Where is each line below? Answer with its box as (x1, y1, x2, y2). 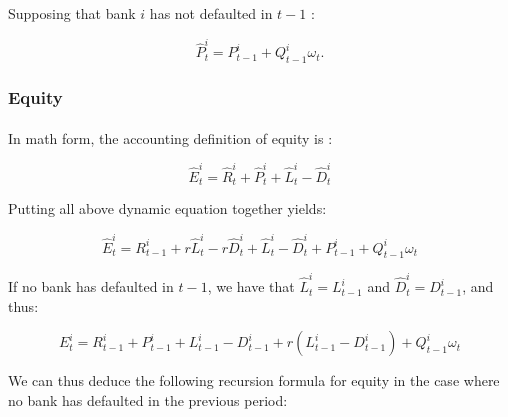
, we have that (207, 276, 295, 297)
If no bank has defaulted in (8, 276, 174, 297)
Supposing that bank (8, 3, 136, 23)
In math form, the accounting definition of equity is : (8, 127, 333, 148)
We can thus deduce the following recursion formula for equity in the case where (8, 370, 500, 391)
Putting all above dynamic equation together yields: (8, 198, 327, 219)
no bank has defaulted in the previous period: (8, 389, 288, 410)
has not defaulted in (149, 3, 273, 23)
